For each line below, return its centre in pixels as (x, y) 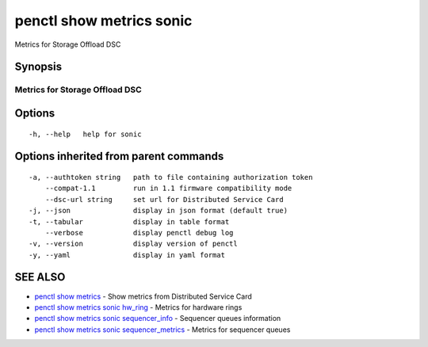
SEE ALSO (40, 277)
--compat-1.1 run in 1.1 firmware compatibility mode (168, 189)
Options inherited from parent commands (119, 156)
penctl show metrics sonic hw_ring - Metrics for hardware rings (138, 307)
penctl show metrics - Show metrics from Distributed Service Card (143, 296)
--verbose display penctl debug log (139, 233)
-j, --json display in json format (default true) (159, 211)
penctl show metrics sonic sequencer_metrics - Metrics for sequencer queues (162, 330)
